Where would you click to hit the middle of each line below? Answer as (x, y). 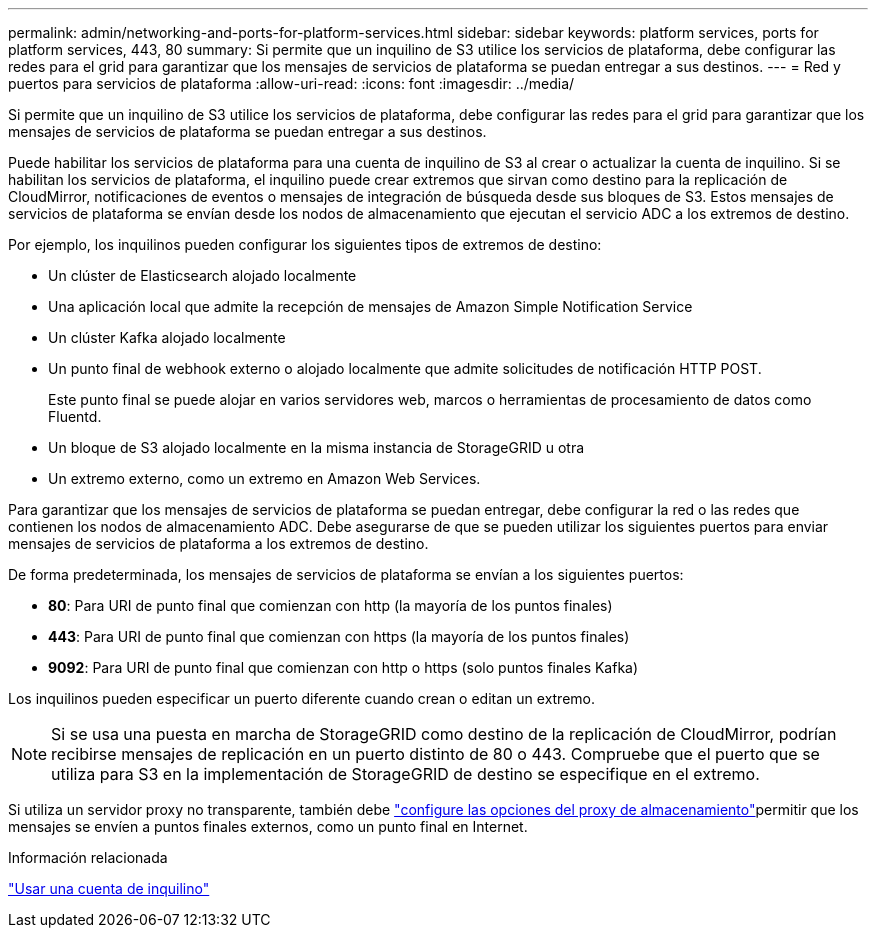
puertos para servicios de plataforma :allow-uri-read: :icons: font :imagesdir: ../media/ (291, 83)
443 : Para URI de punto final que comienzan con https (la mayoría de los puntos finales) (339, 636)
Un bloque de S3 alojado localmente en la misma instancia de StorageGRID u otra (316, 447)
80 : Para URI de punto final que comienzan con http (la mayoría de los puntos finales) (330, 605)
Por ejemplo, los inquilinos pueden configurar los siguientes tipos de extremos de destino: (305, 244)
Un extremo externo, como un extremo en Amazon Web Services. (264, 478)
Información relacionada (88, 857)
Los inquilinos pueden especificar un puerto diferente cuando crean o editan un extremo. (302, 698)
